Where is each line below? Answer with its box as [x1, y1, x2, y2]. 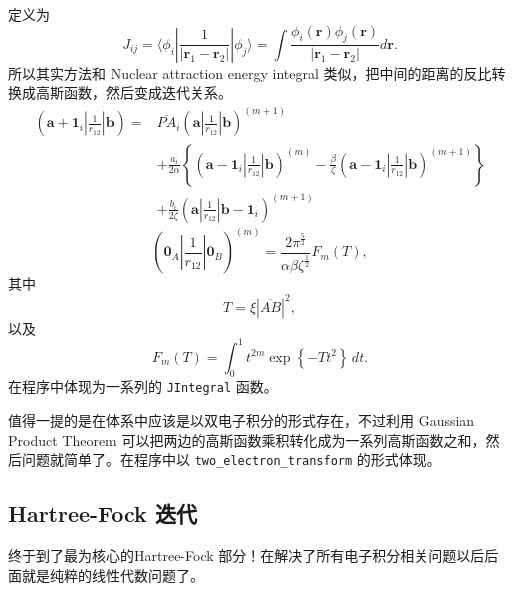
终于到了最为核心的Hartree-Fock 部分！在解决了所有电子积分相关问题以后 [8, 545, 485, 566]
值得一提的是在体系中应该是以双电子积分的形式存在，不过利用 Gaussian [8, 410, 475, 431]
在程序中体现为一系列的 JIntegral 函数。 [8, 376, 278, 397]
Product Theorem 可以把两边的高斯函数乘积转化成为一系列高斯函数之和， [8, 429, 486, 450]
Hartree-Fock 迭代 [8, 498, 197, 529]
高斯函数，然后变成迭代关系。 [35, 82, 232, 103]
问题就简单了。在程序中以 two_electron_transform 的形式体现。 [21, 449, 441, 470]
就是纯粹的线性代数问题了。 [21, 564, 204, 585]
